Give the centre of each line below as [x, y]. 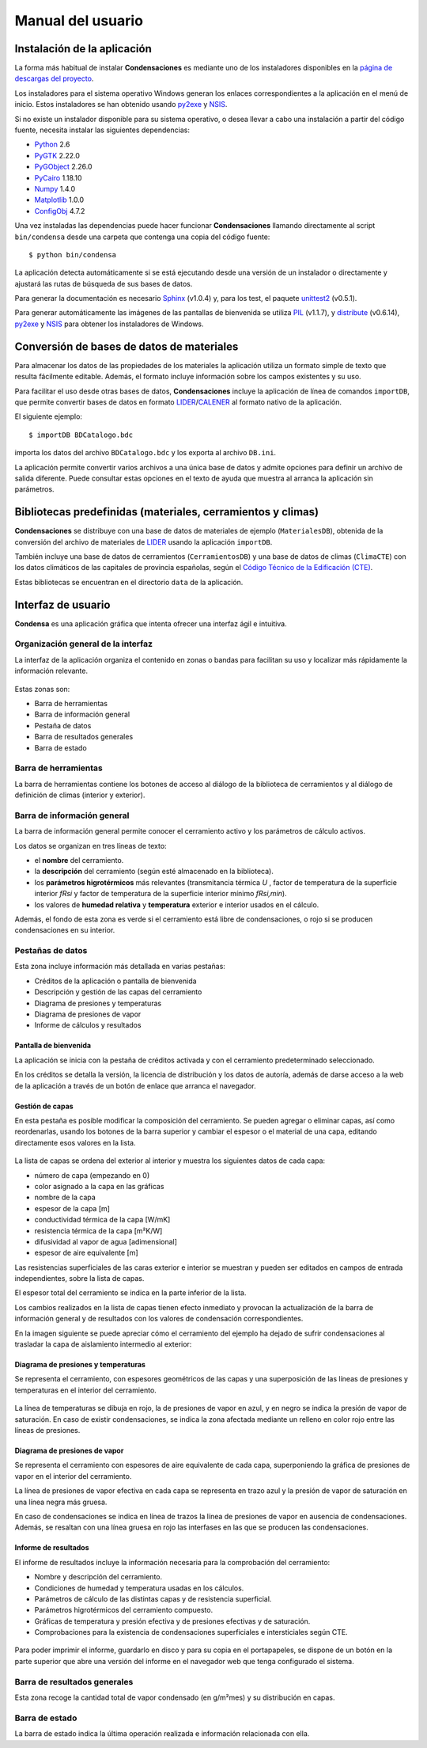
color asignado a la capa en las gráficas [99, 1186]
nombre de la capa [65, 1197]
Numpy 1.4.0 [55, 188]
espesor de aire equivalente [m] [86, 1253]
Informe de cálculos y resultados [88, 1025]
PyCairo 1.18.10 [58, 177]
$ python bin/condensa [73, 255]
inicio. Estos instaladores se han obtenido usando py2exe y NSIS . [121, 104]
